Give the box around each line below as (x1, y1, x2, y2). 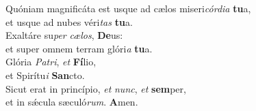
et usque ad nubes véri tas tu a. (5, 14, 133, 29)
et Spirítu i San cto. (5, 67, 85, 82)
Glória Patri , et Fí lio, (5, 54, 97, 69)
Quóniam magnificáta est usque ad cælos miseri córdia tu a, (5, 1, 251, 15)
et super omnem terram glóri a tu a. (5, 41, 153, 55)
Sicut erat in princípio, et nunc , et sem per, (5, 81, 186, 95)
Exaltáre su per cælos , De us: (5, 28, 123, 42)
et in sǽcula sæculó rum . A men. (5, 95, 138, 109)
